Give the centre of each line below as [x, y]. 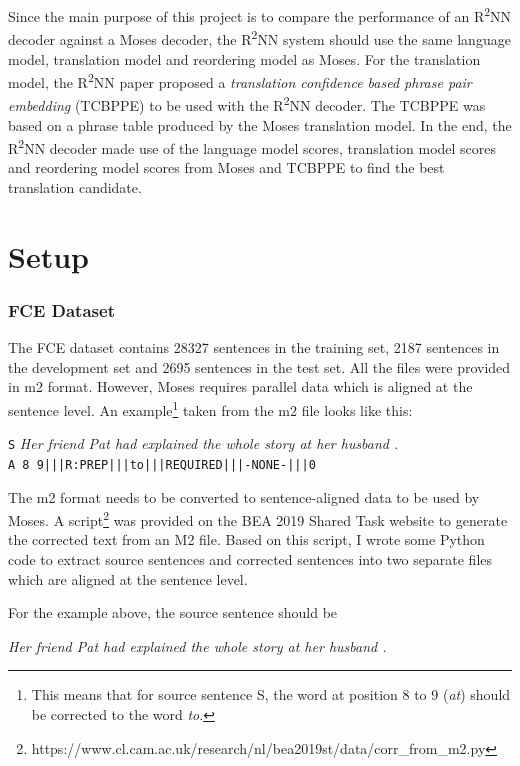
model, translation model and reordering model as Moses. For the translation [244, 58]
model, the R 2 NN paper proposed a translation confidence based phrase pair [240, 80]
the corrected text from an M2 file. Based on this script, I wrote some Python [246, 539]
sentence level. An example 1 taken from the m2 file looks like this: [210, 408]
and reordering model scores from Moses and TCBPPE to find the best [226, 167]
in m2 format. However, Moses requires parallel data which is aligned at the [240, 386]
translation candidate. [75, 187]
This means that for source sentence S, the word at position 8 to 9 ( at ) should [271, 694]
